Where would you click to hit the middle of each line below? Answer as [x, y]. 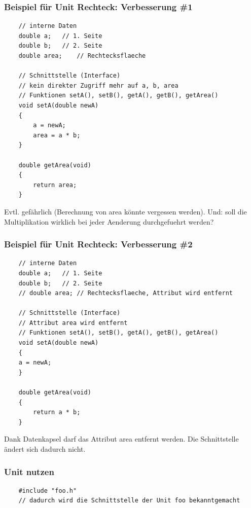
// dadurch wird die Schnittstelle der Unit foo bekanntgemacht [129, 501]
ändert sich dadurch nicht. [45, 449]
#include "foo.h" [48, 491]
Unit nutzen [29, 471]
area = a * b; [57, 135]
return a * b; [57, 412]
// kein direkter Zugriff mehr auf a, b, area [98, 85]
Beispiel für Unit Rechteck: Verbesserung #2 [98, 244]
